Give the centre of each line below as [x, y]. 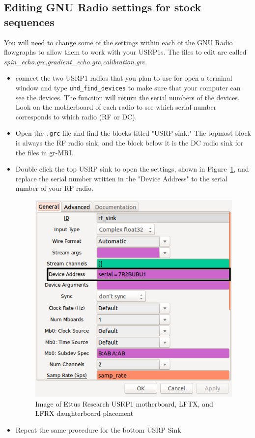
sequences [29, 21]
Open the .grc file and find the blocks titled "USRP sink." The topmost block [133, 133]
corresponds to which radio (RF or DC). [76, 116]
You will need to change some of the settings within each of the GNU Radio [118, 42]
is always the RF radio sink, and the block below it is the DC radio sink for [129, 143]
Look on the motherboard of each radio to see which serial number [116, 107]
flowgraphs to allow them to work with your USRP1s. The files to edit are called [125, 52]
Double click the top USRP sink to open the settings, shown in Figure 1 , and [132, 169]
